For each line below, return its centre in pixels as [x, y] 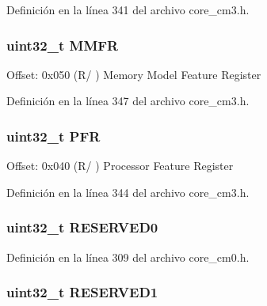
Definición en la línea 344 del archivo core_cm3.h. [128, 192]
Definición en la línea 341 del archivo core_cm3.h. [128, 9]
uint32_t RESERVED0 [82, 227]
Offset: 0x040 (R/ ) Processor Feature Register [120, 166]
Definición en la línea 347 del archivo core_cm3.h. [128, 101]
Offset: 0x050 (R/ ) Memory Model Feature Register [134, 74]
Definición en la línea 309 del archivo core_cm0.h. [128, 257]
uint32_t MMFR [63, 45]
